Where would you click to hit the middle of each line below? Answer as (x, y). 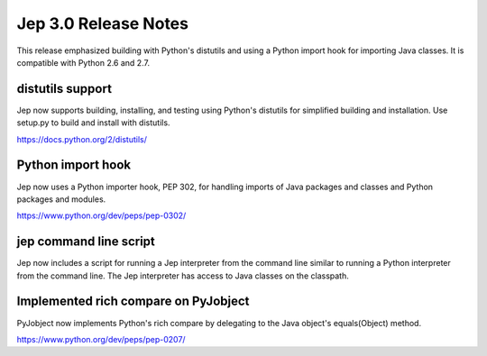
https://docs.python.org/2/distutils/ (82, 139)
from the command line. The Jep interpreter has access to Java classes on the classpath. (183, 276)
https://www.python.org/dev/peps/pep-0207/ (101, 339)
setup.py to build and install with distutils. (93, 123)
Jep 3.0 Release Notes (103, 23)
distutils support (64, 89)
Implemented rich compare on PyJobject (133, 301)
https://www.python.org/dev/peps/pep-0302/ (101, 215)
